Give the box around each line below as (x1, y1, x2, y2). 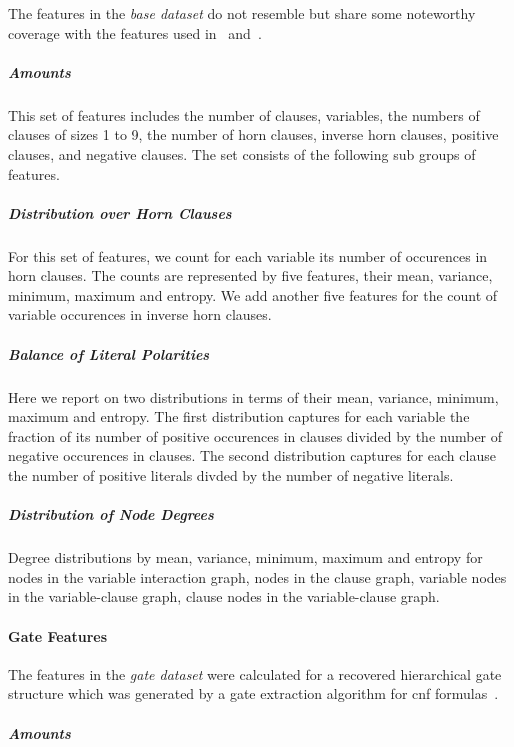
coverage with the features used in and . (8, 22, 262, 43)
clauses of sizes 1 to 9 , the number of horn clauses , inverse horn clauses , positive (8, 124, 499, 145)
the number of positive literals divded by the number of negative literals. (8, 465, 454, 485)
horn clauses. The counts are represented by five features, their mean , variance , (8, 265, 493, 286)
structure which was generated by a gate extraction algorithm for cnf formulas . (8, 683, 499, 704)
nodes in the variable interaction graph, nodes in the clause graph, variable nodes (8, 566, 507, 587)
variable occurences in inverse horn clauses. (8, 304, 272, 325)
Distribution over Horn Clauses (8, 202, 232, 223)
